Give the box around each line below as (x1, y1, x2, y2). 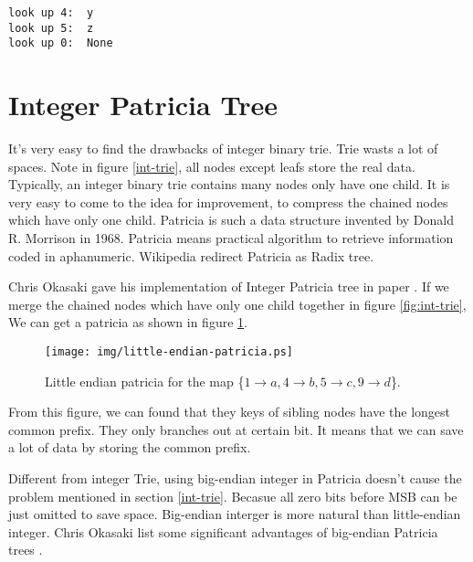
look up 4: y (8, 6, 94, 19)
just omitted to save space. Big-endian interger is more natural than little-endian (8, 504, 461, 524)
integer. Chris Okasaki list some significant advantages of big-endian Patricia (8, 522, 438, 541)
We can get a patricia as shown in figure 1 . (8, 313, 247, 332)
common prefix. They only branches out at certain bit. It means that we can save (8, 419, 464, 439)
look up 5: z (8, 21, 94, 35)
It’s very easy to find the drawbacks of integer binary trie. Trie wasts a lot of (8, 139, 438, 158)
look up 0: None (8, 37, 113, 50)
